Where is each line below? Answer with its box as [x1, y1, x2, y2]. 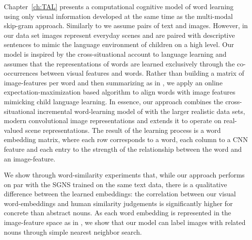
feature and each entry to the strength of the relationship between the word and [4, 144, 242, 154]
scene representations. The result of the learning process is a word [25, 125, 221, 135]
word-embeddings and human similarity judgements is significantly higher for [4, 198, 233, 208]
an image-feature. [4, 153, 56, 163]
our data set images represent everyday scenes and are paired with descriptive [4, 30, 235, 40]
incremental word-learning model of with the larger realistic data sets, [37, 106, 245, 116]
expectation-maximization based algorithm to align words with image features [4, 87, 236, 97]
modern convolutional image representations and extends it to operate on [4, 115, 221, 126]
